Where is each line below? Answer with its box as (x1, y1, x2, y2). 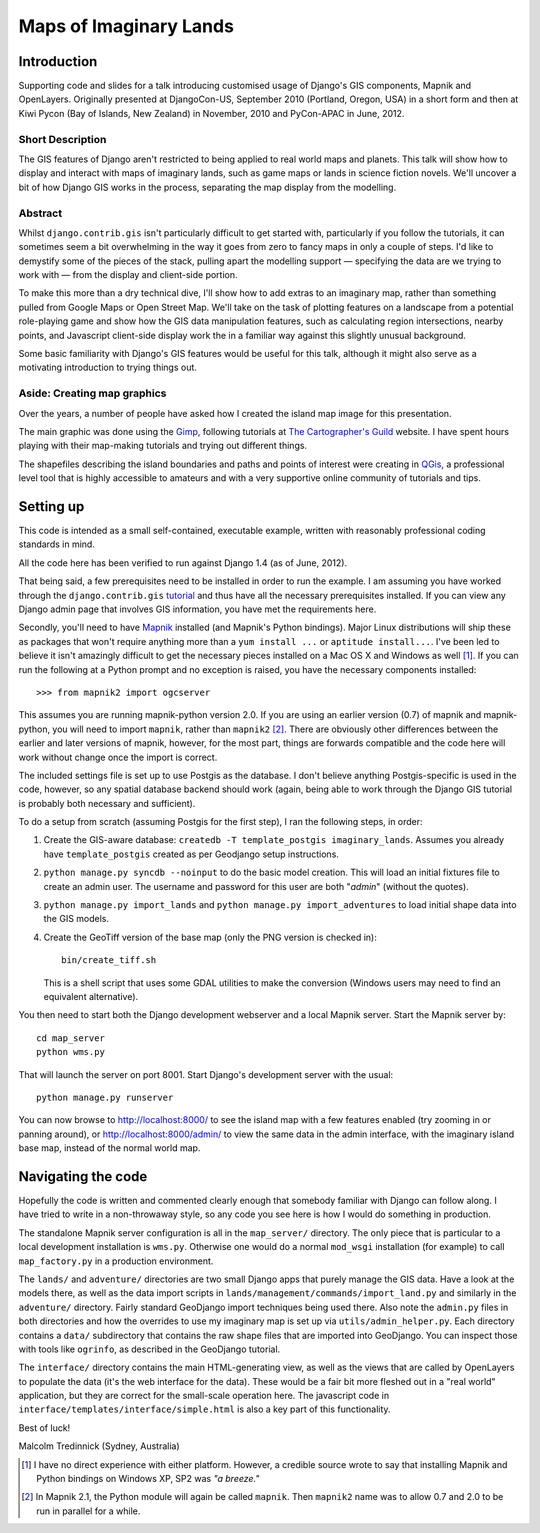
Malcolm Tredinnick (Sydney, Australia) (18, 1440, 180, 1452)
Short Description (18, 132, 107, 146)
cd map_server (36, 1032, 105, 1044)
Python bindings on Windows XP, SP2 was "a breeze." (36, 1473, 260, 1485)
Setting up (18, 498, 85, 515)
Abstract (18, 206, 63, 220)
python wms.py (36, 1046, 105, 1058)
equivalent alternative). (43, 990, 139, 1002)
